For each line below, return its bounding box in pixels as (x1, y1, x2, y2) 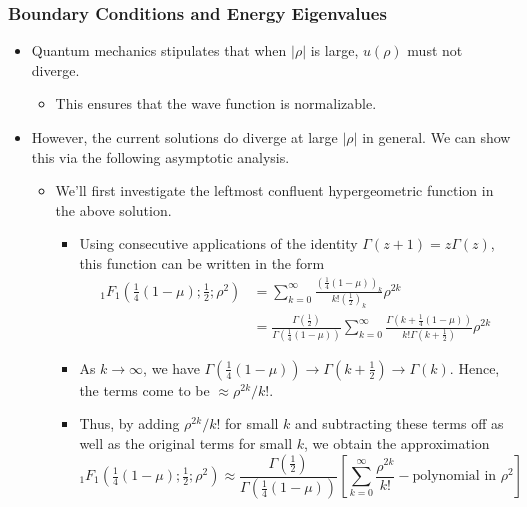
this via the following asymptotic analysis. (31, 146, 290, 167)
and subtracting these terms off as (295, 413, 504, 434)
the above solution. (55, 199, 172, 220)
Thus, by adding (79, 413, 180, 434)
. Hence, (449, 357, 500, 378)
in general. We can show (362, 127, 511, 147)
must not (407, 40, 463, 61)
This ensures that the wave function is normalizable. (55, 93, 377, 114)
